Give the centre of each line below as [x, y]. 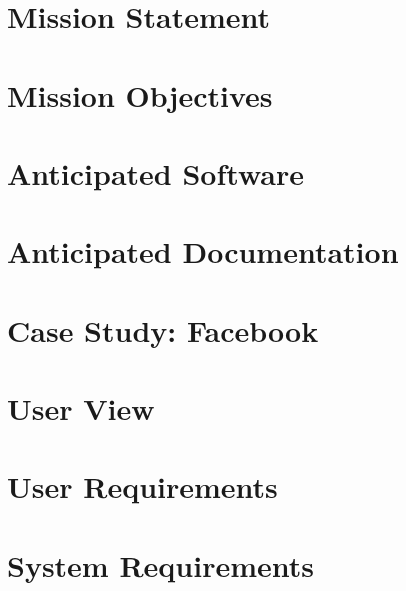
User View [81, 408]
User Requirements [142, 486]
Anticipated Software [155, 172]
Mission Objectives [140, 94]
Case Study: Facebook [163, 329]
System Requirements [160, 564]
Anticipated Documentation [203, 251]
